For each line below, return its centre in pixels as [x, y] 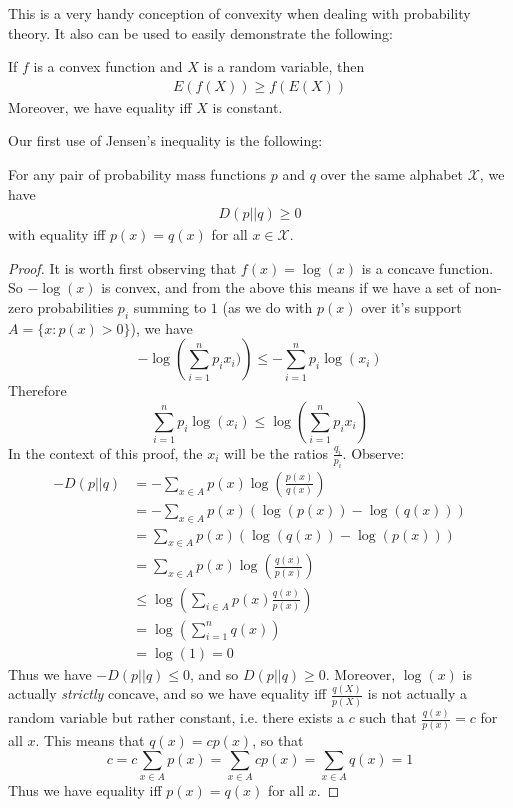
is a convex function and [108, 66]
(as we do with [267, 307]
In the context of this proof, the [105, 452]
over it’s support [411, 307]
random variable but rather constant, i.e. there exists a [176, 717]
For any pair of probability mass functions [137, 174]
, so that [278, 740]
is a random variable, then [284, 66]
